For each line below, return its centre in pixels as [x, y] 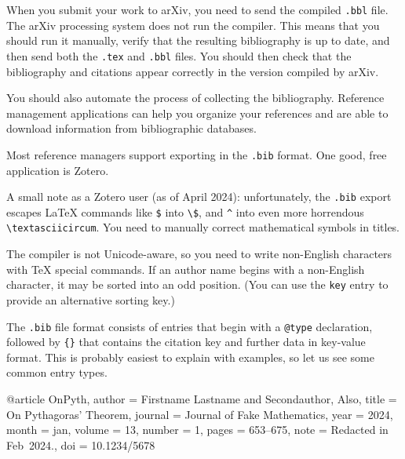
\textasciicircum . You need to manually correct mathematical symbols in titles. [203, 227]
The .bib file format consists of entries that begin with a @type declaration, [190, 326]
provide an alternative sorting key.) [91, 299]
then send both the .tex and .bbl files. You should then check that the [179, 55]
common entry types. [57, 372]
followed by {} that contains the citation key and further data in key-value [186, 342]
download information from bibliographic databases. [131, 128]
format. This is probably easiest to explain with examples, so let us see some [190, 357]
